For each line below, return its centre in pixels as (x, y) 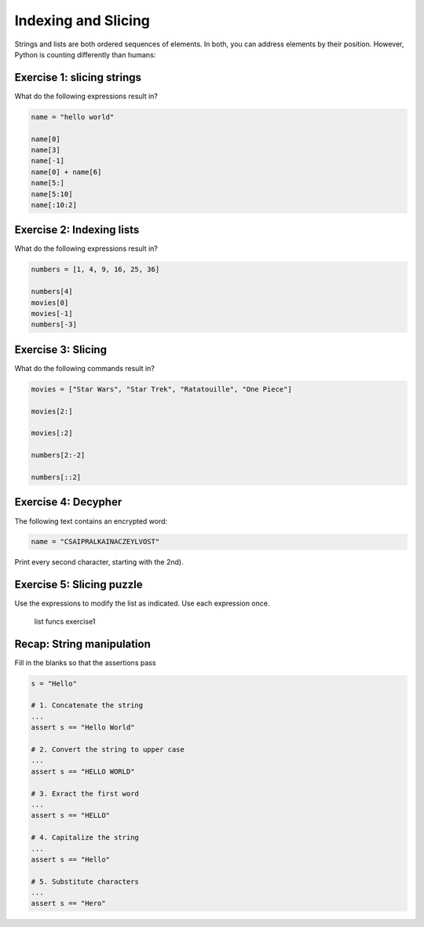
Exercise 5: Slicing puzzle (79, 585)
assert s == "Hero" (68, 903)
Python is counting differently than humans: (85, 54)
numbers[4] (52, 292)
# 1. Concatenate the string (87, 705)
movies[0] (50, 302)
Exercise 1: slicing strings (78, 77)
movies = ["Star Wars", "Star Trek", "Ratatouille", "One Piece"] (161, 389)
